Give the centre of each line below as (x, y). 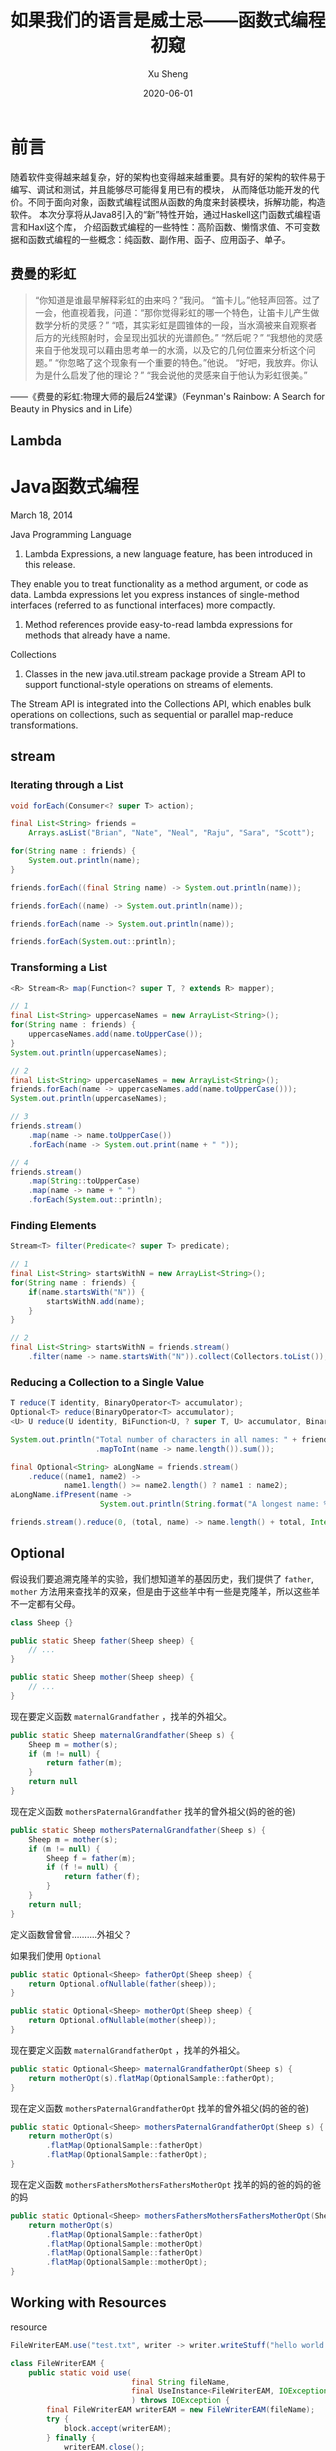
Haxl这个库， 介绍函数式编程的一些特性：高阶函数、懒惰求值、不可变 (169, 227)
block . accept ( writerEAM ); (117, 2428)
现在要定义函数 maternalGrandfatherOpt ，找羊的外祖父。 (128, 2050)
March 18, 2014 (41, 515)
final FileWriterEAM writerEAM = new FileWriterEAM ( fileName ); (180, 2410)
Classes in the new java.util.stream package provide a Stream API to (165, 673)
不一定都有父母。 (45, 1603)
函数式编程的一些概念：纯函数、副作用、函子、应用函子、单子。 (159, 239)
